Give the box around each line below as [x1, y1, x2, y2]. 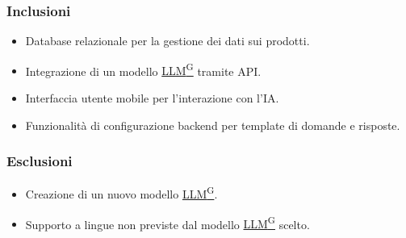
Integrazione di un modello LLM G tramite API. [25, 60, 262, 79]
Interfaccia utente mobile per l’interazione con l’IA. [25, 90, 279, 106]
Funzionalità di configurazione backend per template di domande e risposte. [25, 116, 400, 133]
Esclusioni [6, 151, 73, 171]
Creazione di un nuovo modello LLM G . [25, 183, 218, 203]
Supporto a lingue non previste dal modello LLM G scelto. [25, 213, 310, 232]
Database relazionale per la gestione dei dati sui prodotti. [25, 32, 310, 49]
